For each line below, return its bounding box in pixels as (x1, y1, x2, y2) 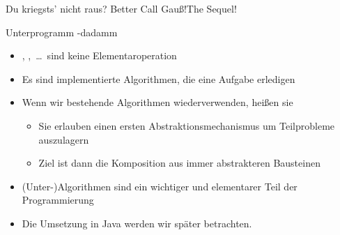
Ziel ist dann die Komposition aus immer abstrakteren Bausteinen (38, 156, 320, 170)
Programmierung (22, 192, 94, 207)
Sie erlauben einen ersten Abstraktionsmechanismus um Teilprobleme (38, 118, 335, 132)
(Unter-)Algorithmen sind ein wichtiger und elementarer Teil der (22, 179, 297, 193)
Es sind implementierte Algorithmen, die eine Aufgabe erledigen (22, 71, 295, 86)
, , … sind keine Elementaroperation (22, 48, 177, 63)
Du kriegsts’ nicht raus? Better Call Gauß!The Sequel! (6, 1, 237, 15)
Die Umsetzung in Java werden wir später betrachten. (22, 215, 252, 230)
